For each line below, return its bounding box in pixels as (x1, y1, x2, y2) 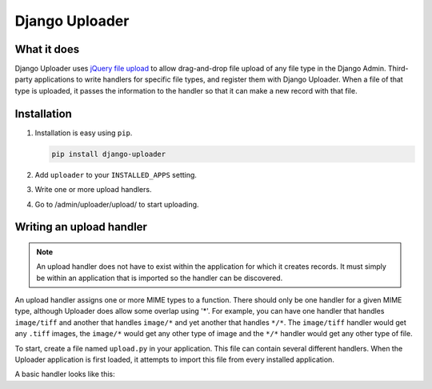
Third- (387, 64, 409, 74)
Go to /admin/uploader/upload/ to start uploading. (34, 199, 199, 209)
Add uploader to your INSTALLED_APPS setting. (34, 170, 198, 179)
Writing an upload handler (14, 220, 148, 234)
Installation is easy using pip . (34, 128, 133, 138)
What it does (14, 42, 80, 56)
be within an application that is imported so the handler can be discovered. (36, 273, 283, 283)
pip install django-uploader (51, 149, 166, 158)
